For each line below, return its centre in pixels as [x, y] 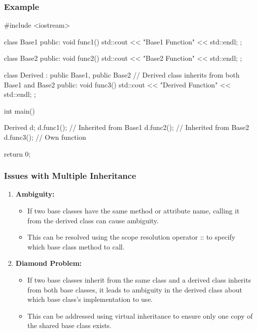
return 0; [17, 153]
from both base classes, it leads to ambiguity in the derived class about [135, 289]
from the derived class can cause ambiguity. [93, 220]
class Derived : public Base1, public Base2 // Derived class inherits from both [122, 75]
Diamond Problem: [49, 263]
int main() [19, 110]
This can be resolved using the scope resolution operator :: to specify [131, 237]
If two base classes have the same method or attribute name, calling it [133, 210]
